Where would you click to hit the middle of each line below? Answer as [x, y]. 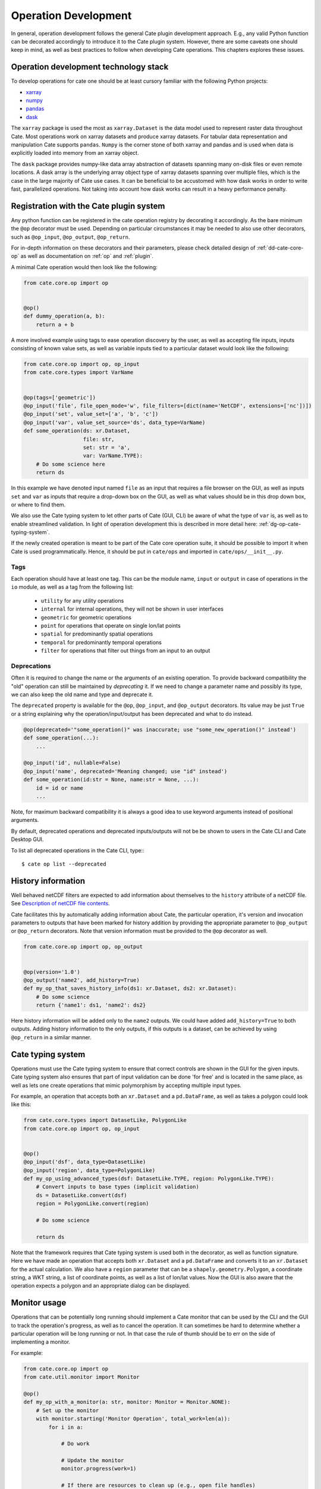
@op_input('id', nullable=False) [72, 763]
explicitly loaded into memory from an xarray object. [75, 153]
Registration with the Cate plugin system [88, 206]
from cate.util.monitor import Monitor [81, 1377]
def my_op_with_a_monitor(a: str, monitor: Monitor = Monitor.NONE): [127, 1402]
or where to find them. [38, 504]
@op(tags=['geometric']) [60, 397]
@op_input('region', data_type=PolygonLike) [89, 1170]
